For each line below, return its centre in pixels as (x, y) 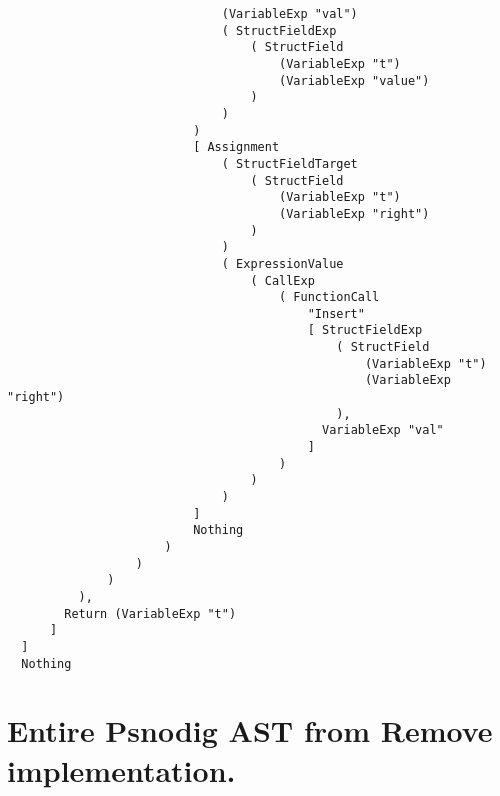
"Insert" (336, 313)
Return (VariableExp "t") (150, 613)
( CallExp (282, 280)
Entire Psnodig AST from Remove (250, 730)
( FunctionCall (329, 297)
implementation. (121, 769)
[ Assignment (236, 147)
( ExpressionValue (282, 263)
